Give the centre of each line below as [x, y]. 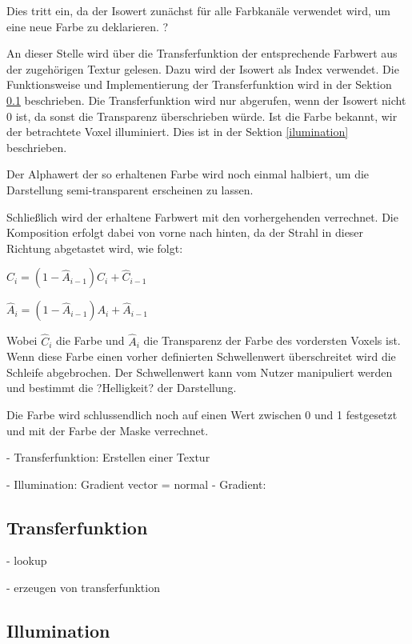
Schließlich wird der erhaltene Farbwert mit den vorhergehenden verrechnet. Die [202, 216]
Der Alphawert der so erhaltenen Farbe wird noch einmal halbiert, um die [188, 174]
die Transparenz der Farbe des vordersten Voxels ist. [272, 340]
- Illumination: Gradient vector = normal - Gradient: [136, 484]
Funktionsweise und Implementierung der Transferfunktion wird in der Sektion [199, 84]
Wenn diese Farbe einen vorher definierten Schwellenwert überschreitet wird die [201, 356]
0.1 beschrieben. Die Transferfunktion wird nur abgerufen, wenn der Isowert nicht [206, 100]
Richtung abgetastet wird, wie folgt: [95, 248]
